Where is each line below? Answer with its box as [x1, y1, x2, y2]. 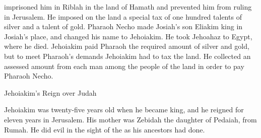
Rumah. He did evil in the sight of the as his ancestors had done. [4, 124, 205, 134]
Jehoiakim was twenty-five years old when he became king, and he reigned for [4, 104, 244, 115]
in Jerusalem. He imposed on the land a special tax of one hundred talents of [4, 11, 242, 22]
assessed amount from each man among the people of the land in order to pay [4, 60, 244, 71]
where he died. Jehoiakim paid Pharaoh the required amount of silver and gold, [4, 41, 249, 51]
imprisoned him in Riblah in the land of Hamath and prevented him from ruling [4, 2, 252, 12]
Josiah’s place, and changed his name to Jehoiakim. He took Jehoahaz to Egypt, [4, 31, 252, 41]
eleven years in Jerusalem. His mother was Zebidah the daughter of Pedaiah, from [4, 114, 257, 124]
